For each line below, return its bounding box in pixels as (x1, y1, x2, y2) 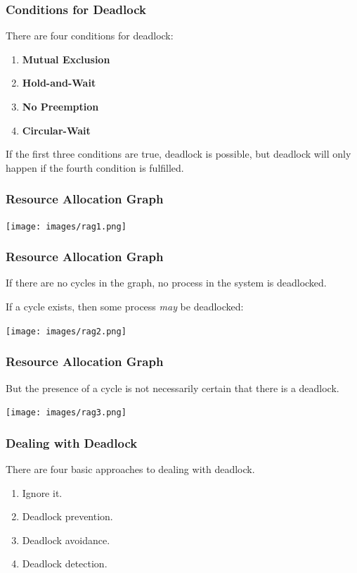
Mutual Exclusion (22, 51, 110, 66)
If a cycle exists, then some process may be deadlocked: (6, 299, 244, 314)
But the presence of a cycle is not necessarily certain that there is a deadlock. (6, 380, 339, 395)
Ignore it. (22, 485, 63, 500)
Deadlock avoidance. (22, 532, 110, 547)
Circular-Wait (22, 122, 91, 137)
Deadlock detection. (22, 556, 108, 571)
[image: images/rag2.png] (6, 326, 126, 336)
